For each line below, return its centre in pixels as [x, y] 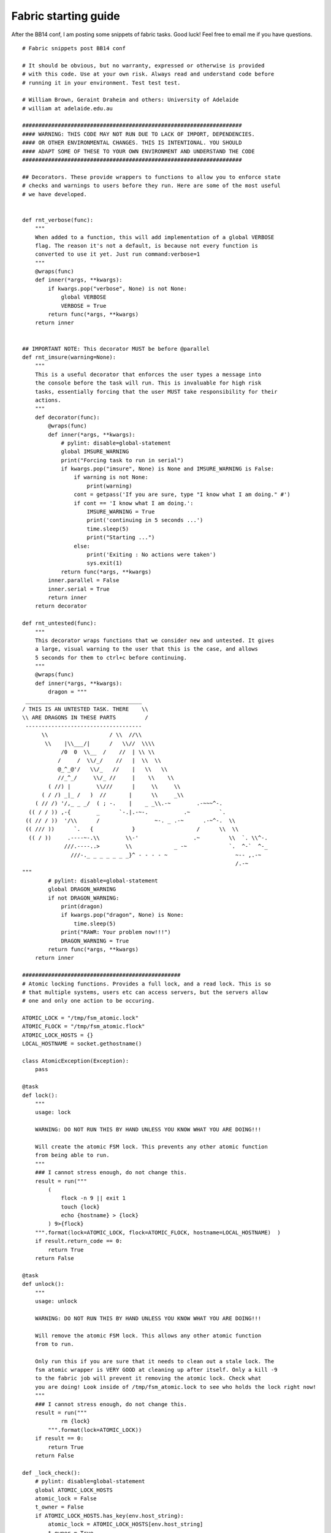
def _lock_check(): [51, 1473]
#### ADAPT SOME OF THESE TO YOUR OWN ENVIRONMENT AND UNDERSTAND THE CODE [139, 151]
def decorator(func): [67, 417]
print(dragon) [82, 907]
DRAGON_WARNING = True [95, 941]
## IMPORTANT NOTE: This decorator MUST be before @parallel [116, 349]
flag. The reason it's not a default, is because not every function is [146, 246]
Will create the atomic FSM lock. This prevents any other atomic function [151, 1146]
